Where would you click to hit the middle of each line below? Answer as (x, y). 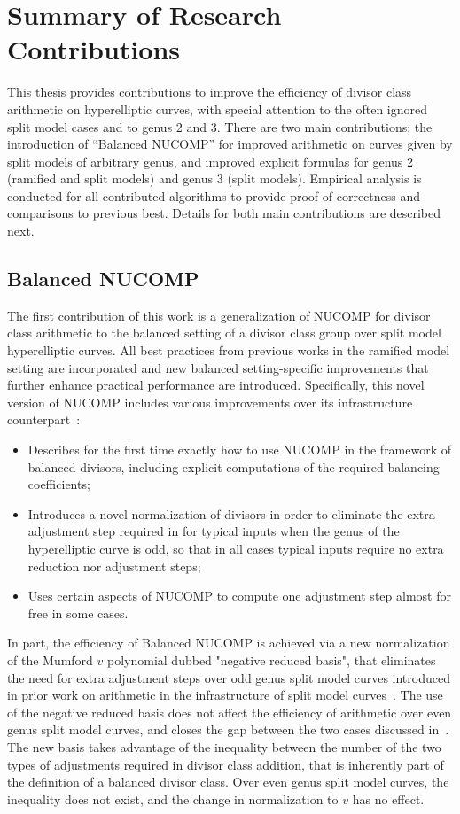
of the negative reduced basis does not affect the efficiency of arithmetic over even (230, 712)
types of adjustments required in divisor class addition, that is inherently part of (226, 764)
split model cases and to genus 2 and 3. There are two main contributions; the (220, 126)
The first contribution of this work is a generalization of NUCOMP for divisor (219, 315)
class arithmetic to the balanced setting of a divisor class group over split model (224, 333)
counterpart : (44, 419)
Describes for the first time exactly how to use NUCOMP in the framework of (240, 450)
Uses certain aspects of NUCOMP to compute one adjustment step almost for (239, 596)
